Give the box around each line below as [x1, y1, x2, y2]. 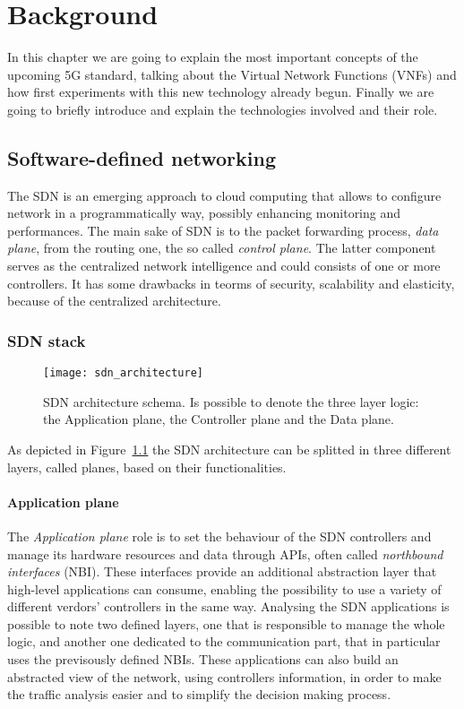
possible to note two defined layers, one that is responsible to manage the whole [7, 614, 445, 633]
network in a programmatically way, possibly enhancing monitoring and [7, 203, 401, 222]
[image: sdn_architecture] [43, 367, 203, 380]
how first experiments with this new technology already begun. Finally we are [7, 82, 434, 101]
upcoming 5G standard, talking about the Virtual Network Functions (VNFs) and [7, 65, 457, 83]
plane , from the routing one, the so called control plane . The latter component [7, 238, 436, 257]
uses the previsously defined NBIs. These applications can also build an [7, 650, 399, 669]
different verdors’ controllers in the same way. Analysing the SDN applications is [7, 597, 450, 616]
